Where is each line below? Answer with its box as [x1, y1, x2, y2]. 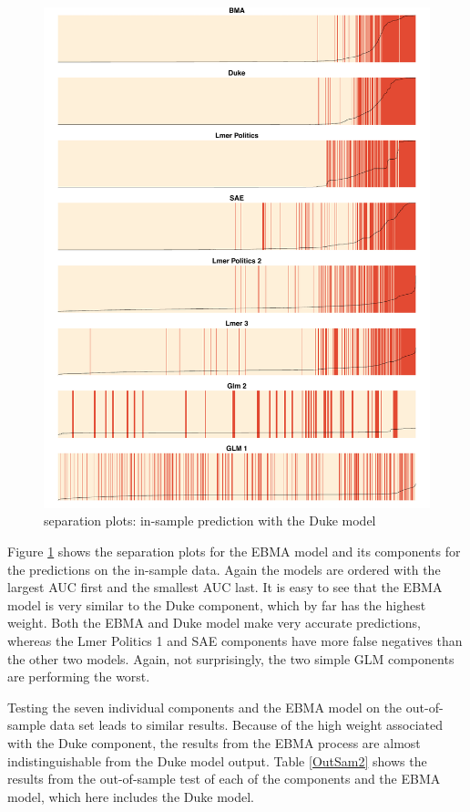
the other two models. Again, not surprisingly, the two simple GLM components [7, 649, 455, 668]
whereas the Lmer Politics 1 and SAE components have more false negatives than [7, 631, 463, 651]
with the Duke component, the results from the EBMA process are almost [7, 734, 421, 753]
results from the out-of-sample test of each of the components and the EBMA [7, 769, 441, 788]
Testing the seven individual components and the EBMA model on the [7, 697, 403, 716]
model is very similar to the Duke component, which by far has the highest [7, 595, 426, 614]
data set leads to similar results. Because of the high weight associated [49, 715, 444, 734]
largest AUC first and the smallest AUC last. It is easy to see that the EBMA [7, 578, 443, 597]
